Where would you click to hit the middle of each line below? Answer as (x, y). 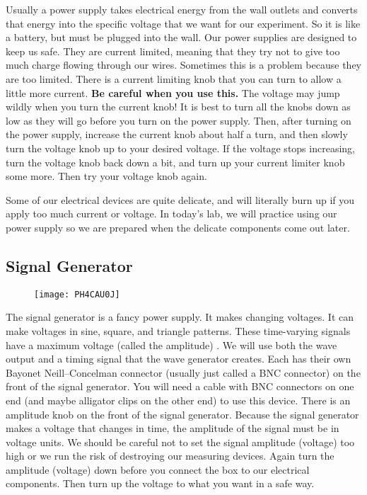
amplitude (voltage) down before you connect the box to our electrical (158, 469)
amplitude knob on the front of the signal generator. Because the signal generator (182, 414)
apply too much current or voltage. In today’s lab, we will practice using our (171, 214)
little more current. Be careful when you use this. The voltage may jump (173, 92)
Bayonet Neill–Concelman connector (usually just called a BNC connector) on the (183, 372)
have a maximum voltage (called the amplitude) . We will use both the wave (171, 345)
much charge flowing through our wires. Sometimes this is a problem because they (183, 65)
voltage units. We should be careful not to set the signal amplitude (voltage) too (180, 442)
